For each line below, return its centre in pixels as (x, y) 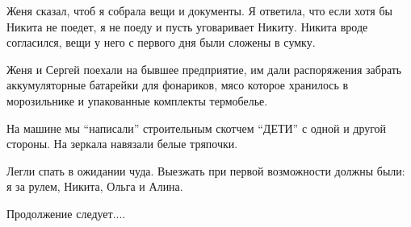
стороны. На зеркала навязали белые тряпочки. (122, 144)
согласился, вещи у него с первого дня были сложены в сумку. (161, 42)
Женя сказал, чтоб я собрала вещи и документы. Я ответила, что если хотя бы (199, 10)
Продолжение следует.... (66, 213)
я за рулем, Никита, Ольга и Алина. (95, 186)
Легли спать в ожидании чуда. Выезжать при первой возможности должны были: (206, 170)
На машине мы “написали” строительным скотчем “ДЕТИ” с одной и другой (197, 128)
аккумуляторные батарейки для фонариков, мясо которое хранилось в (178, 85)
